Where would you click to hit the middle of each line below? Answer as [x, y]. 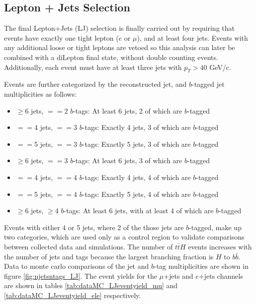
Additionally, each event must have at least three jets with [93, 67]
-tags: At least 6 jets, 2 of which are [128, 110]
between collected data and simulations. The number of [88, 246]
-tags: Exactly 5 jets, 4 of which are [136, 194]
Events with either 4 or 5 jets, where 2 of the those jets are [94, 227]
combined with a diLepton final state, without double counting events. [111, 57]
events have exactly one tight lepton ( [61, 37]
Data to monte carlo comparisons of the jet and [77, 266]
